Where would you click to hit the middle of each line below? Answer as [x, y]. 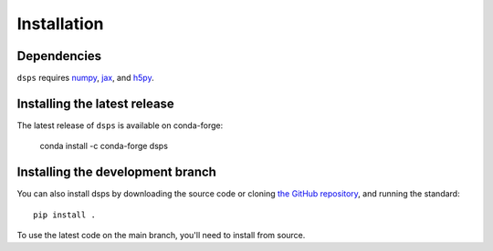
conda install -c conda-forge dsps [104, 146]
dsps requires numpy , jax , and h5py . [85, 78]
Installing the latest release [96, 103]
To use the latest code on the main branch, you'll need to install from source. [161, 236]
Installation [60, 24]
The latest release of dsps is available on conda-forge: [120, 125]
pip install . [64, 215]
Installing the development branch [116, 172]
